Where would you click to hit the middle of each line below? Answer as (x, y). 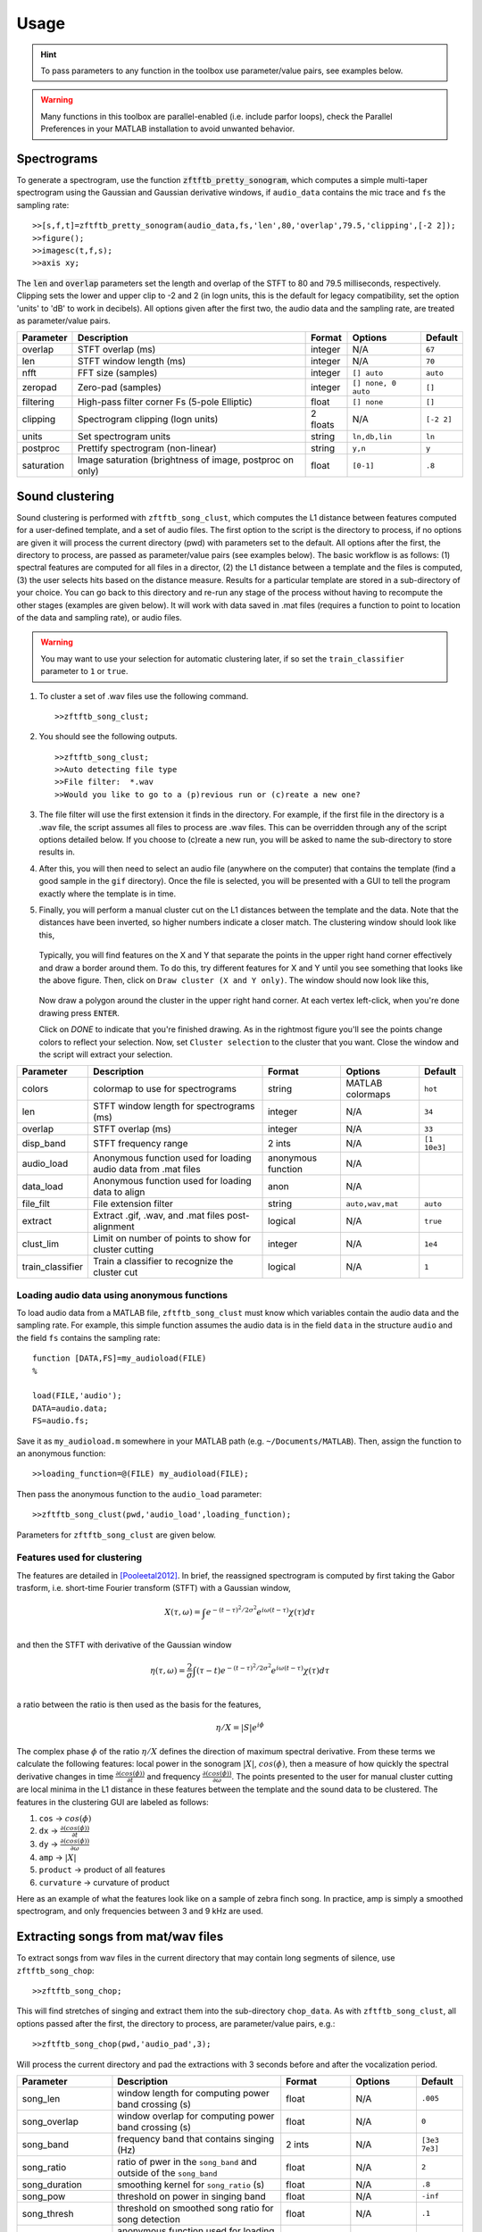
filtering (38, 402)
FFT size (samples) (117, 373)
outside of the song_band (167, 2172)
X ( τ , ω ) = (183, 1612)
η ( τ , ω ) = (168, 1670)
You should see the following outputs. (108, 737)
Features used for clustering (79, 1558)
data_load (43, 1187)
